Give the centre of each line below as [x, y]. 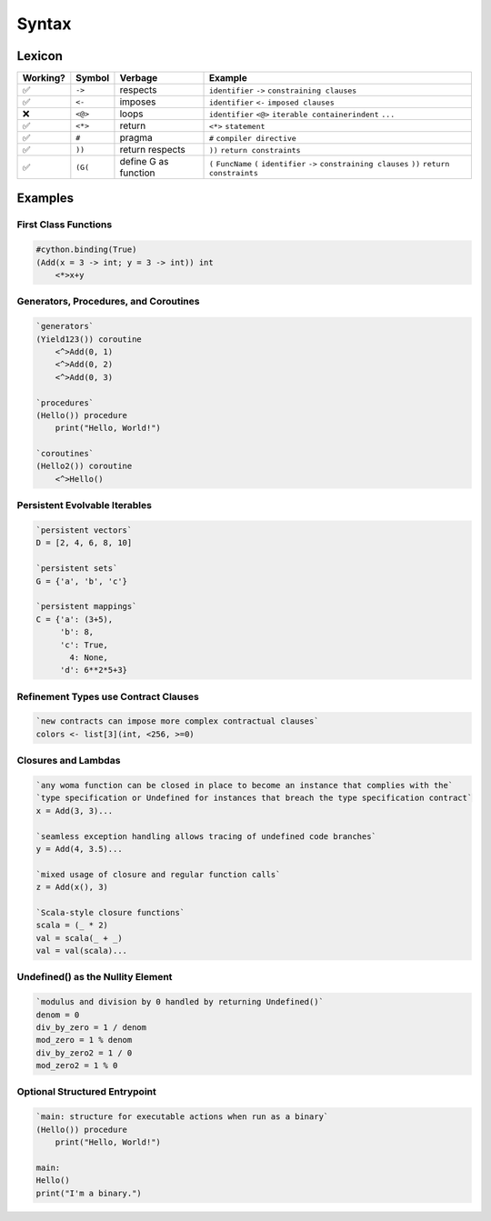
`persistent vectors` [84, 530]
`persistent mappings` [86, 606]
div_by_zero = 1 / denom [91, 1027]
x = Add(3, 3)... [75, 811]
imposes [138, 102]
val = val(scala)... [81, 951]
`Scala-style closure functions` [110, 912]
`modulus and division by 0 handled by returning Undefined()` [180, 1002]
